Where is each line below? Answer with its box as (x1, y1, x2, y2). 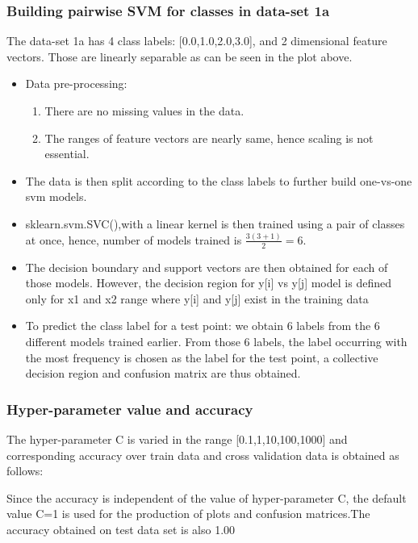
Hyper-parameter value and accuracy (6, 399, 253, 419)
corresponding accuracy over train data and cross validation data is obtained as (6, 446, 399, 463)
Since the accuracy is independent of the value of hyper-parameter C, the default (6, 489, 407, 506)
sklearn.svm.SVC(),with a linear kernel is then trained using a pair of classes (25, 215, 405, 232)
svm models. (25, 188, 87, 205)
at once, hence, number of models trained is (25, 231, 242, 248)
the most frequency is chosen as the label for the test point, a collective (25, 349, 378, 365)
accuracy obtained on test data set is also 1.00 (6, 521, 236, 538)
